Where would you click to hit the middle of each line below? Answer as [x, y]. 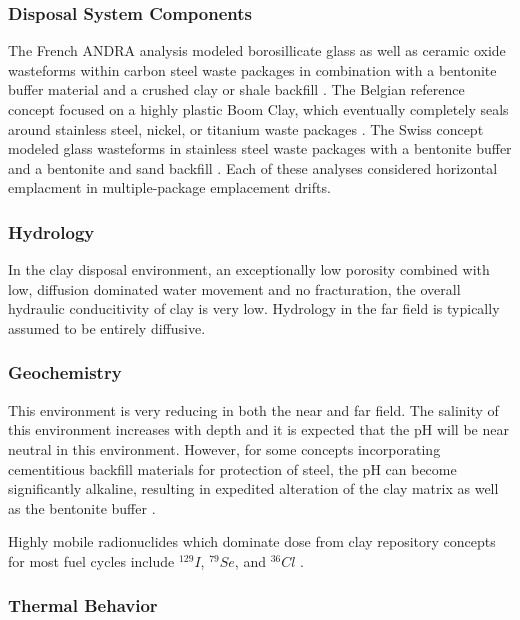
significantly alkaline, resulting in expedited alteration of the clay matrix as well [253, 488]
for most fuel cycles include [91, 560]
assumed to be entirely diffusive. [107, 327]
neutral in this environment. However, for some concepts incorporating [224, 448]
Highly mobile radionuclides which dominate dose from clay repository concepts [252, 541]
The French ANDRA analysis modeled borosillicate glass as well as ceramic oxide [257, 50]
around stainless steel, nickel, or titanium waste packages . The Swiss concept [246, 128]
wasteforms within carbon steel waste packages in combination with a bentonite [252, 69]
